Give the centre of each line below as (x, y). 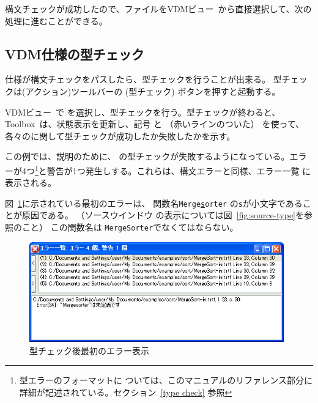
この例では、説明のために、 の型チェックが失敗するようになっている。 (147, 156)
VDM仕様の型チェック (75, 54)
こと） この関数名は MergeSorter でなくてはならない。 (130, 227)
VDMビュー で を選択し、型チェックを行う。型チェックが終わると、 (143, 112)
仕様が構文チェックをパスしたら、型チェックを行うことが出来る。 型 (143, 79)
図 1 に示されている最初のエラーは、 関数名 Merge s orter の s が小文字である (154, 203)
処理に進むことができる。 (56, 20)
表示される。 (31, 183)
